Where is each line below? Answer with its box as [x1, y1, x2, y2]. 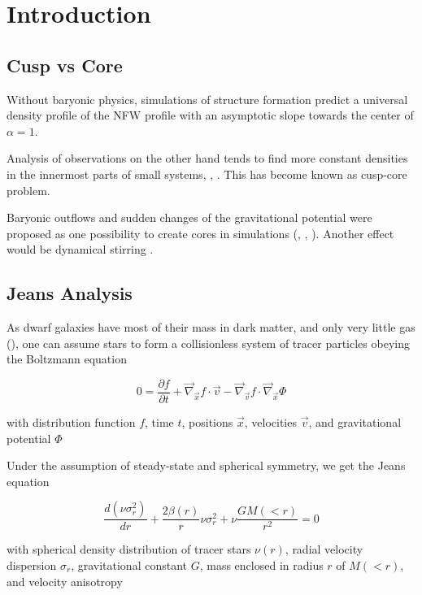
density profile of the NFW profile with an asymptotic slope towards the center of [7, 106, 414, 124]
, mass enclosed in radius [199, 556, 324, 573]
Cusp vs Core [7, 52, 123, 77]
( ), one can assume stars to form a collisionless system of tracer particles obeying [7, 334, 410, 351]
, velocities [244, 413, 297, 430]
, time [145, 413, 174, 430]
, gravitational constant [71, 556, 187, 573]
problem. [7, 181, 50, 198]
